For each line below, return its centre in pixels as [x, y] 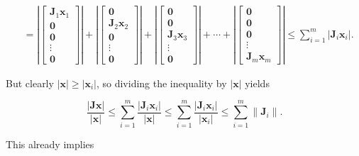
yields [257, 83]
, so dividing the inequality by [161, 83]
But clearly [30, 83]
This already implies [50, 144]
